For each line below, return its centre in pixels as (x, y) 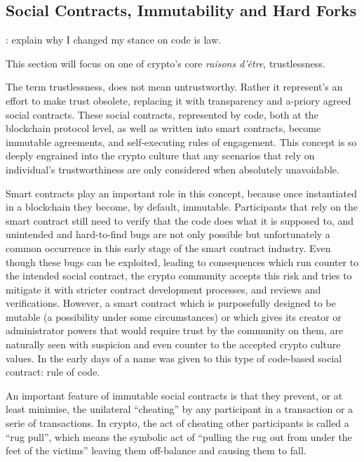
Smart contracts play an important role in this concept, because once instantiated (181, 193)
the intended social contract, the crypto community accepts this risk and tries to (179, 276)
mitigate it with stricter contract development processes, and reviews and (163, 289)
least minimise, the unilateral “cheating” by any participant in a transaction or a (180, 409)
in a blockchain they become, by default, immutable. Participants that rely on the (182, 207)
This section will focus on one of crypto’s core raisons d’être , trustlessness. (166, 63)
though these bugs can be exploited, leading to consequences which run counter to (182, 262)
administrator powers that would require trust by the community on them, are (175, 330)
